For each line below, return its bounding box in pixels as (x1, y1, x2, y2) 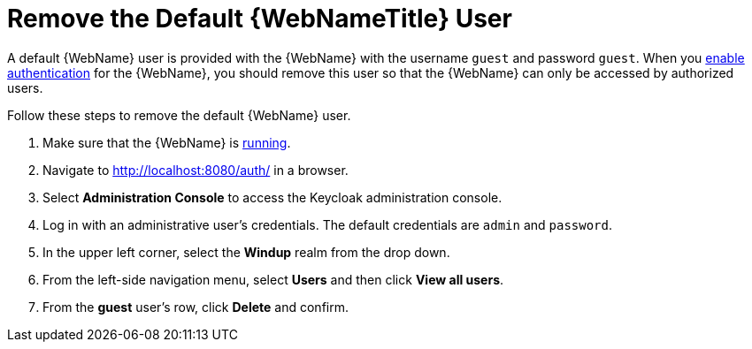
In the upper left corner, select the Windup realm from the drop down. (42, 244, 450, 260)
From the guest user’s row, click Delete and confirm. (42, 299, 349, 315)
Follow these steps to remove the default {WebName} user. (7, 107, 351, 123)
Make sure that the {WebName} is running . (42, 134, 291, 150)
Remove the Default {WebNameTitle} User (7, 4, 512, 34)
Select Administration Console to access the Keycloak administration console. (42, 189, 503, 205)
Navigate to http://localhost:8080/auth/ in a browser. (42, 162, 349, 178)
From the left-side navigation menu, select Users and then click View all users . (42, 271, 504, 287)
